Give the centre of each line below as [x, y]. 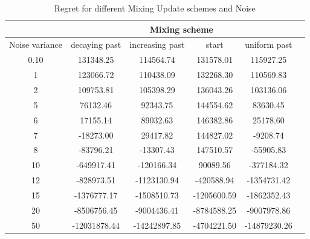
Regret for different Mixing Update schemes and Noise [155, 8]
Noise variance [36, 44]
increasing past [157, 44]
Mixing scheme [181, 29]
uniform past [269, 44]
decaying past [96, 44]
